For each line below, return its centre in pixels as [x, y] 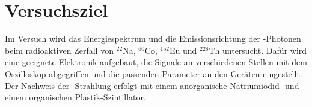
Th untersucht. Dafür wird [258, 50]
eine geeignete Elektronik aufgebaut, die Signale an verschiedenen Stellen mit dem [156, 62]
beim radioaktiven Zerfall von [59, 50]
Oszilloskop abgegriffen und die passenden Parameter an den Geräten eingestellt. [154, 73]
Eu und [183, 50]
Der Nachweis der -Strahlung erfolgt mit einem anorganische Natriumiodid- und [152, 85]
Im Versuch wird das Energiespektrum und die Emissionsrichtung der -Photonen [153, 39]
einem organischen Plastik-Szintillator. [75, 97]
